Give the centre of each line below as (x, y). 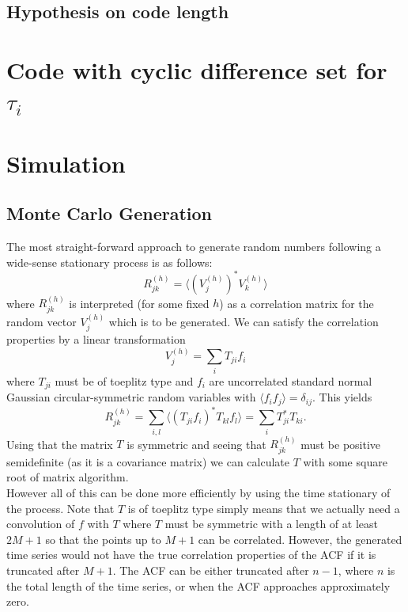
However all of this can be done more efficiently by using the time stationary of (198, 492)
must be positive (341, 444)
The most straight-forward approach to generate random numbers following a (194, 246)
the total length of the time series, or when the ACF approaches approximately (198, 585)
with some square (345, 461)
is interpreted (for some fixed (139, 303)
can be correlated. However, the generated (300, 539)
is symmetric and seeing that (196, 444)
